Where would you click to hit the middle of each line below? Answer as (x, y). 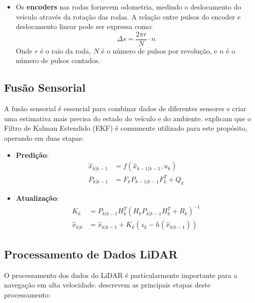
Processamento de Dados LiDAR (91, 254)
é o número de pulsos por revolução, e (159, 50)
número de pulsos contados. (58, 60)
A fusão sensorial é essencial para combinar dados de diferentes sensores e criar (125, 108)
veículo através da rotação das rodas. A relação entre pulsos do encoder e (128, 16)
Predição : (32, 155)
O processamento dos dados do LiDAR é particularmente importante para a (121, 275)
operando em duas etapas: (44, 138)
